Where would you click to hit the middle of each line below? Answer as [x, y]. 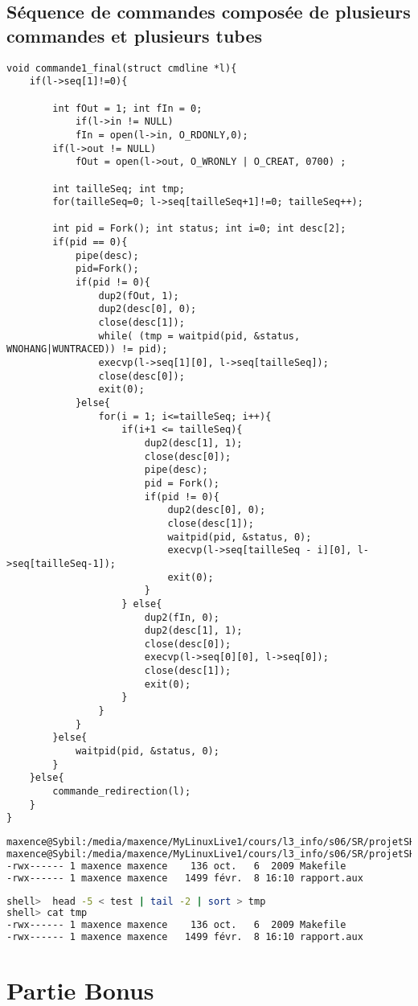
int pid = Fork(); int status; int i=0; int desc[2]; [199, 229]
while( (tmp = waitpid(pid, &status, [199, 336]
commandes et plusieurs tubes [135, 35]
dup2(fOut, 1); [139, 296]
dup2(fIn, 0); [182, 617]
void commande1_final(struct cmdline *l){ [122, 68]
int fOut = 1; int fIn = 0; [127, 108]
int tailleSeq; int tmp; [119, 189]
